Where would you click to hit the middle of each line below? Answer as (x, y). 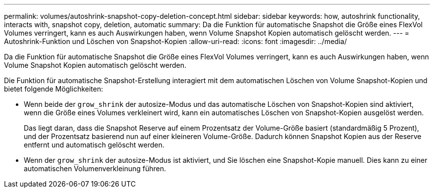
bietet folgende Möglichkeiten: (54, 89)
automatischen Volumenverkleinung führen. (95, 168)
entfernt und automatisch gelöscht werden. (94, 145)
